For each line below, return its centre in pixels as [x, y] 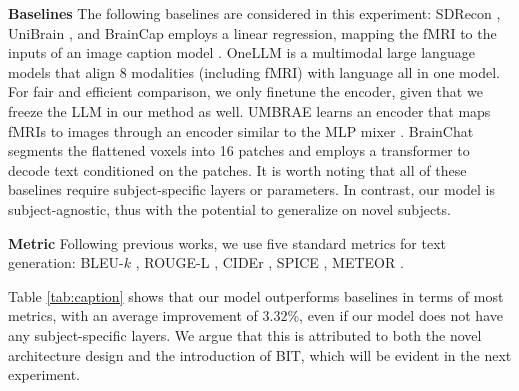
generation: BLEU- [66, 262]
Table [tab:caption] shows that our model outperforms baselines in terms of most [256, 295]
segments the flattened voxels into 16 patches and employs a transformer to [239, 150]
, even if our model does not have [401, 315]
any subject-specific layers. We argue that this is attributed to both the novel [245, 334]
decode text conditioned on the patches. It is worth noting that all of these [237, 169]
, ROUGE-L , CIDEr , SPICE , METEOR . [269, 262]
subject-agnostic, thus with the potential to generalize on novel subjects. [229, 208]
